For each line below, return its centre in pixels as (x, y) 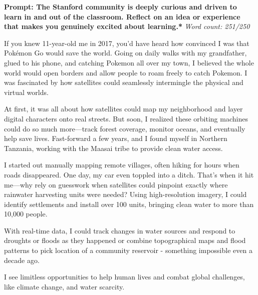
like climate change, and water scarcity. (64, 286)
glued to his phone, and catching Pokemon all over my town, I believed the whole (129, 62)
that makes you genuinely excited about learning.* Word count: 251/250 (127, 26)
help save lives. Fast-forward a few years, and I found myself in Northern (116, 138)
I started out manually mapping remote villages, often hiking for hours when (122, 165)
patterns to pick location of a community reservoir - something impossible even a (128, 250)
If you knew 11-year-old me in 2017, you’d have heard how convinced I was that (127, 43)
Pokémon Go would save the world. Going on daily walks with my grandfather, (125, 53)
